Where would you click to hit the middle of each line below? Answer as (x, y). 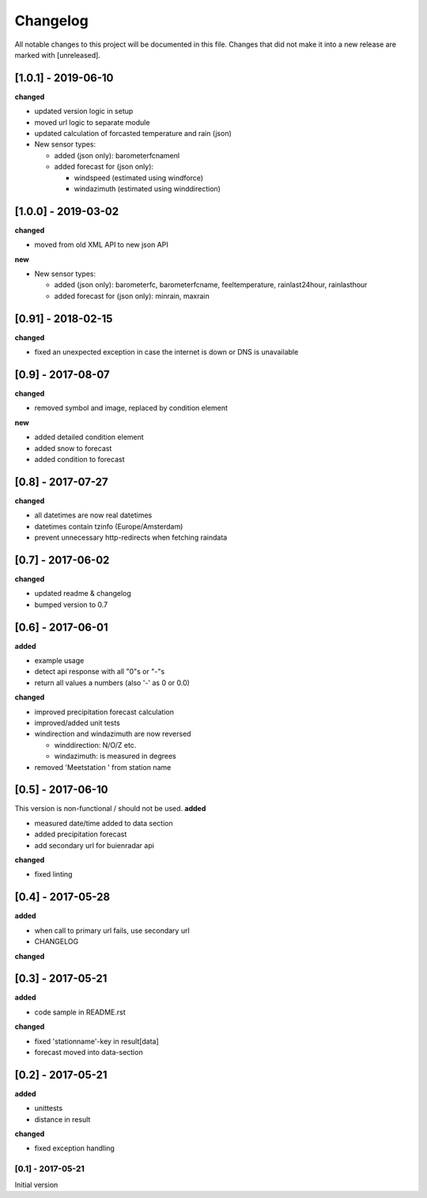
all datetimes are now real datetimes (93, 515)
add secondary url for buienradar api (94, 845)
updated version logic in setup (84, 112)
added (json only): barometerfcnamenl (117, 155)
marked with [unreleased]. (57, 55)
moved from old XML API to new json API (102, 245)
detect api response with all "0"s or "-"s (100, 672)
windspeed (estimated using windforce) (139, 177)
